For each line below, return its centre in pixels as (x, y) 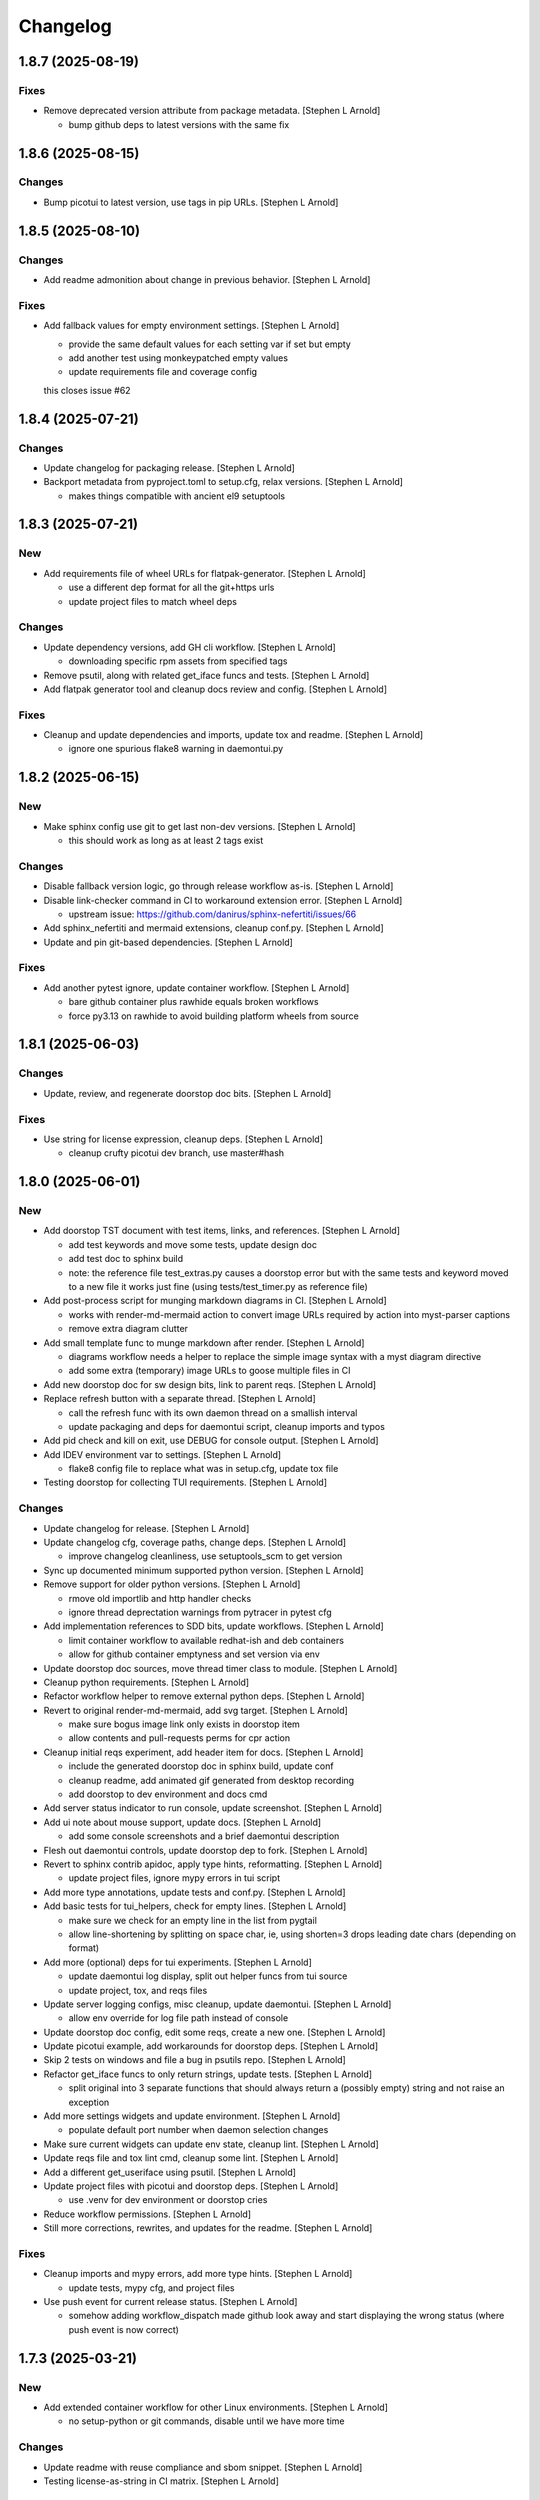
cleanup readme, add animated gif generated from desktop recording (211, 1780)
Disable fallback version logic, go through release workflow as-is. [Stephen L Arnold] (218, 886)
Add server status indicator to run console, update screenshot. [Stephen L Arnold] (213, 1808)
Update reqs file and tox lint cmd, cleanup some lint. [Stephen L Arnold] (191, 2158)
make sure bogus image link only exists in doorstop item (184, 1724)
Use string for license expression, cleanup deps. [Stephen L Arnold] (183, 1139)
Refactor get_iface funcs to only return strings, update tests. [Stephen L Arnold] (208, 2074)
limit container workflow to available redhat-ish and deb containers (206, 1640)
